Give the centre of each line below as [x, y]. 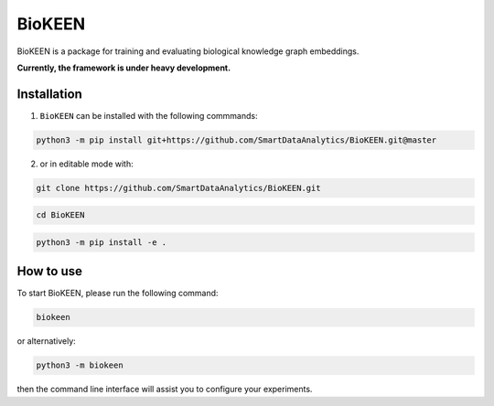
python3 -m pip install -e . [102, 242]
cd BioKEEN [60, 215]
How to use [49, 271]
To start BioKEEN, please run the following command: [118, 294]
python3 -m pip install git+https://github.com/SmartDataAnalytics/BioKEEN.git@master [236, 140]
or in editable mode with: [86, 164]
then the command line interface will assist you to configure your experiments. [165, 390]
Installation [49, 94]
